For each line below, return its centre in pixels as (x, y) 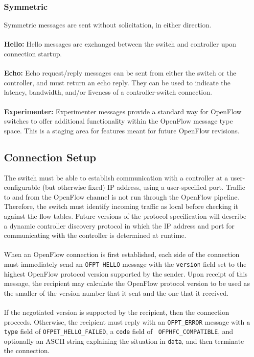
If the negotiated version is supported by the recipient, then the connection (117, 312)
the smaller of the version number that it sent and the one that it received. (116, 293)
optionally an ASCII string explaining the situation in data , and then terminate (124, 341)
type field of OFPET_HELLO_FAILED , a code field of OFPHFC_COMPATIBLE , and (119, 331)
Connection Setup (50, 157)
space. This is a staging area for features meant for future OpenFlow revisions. (122, 130)
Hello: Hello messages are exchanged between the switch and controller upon (120, 44)
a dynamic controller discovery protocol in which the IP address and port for (119, 225)
